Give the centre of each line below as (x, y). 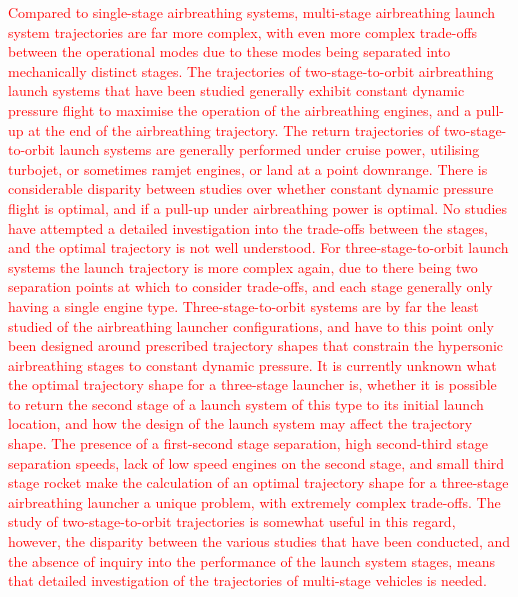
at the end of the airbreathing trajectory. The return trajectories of (234, 129)
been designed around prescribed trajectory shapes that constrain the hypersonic (256, 345)
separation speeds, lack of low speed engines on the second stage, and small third (256, 462)
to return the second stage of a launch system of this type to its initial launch (246, 403)
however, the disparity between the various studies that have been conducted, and (259, 541)
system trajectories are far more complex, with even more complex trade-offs (243, 31)
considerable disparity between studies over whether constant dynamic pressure (251, 188)
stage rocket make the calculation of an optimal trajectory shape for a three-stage (258, 482)
